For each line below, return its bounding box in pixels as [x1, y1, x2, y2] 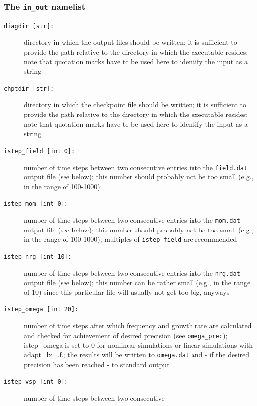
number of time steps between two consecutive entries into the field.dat [24, 162, 248, 172]
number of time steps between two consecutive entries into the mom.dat [24, 215, 240, 225]
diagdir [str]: [4, 22, 54, 30]
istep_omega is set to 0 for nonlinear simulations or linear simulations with [24, 340, 253, 350]
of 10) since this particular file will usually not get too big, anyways [24, 287, 230, 297]
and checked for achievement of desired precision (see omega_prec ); [24, 330, 228, 340]
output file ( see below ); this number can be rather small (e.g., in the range [24, 277, 251, 288]
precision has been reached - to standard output [24, 359, 170, 369]
